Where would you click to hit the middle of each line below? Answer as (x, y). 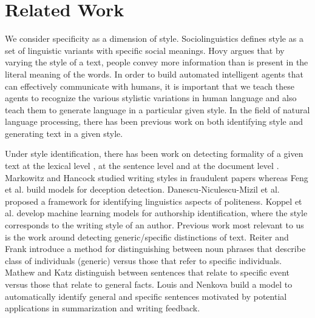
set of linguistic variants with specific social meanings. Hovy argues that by (145, 50)
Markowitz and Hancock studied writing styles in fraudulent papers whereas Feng (157, 177)
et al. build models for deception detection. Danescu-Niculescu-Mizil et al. (142, 189)
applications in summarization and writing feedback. (103, 308)
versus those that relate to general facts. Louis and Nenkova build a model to (149, 284)
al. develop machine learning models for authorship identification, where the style (156, 213)
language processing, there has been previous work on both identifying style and (154, 121)
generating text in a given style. (64, 133)
